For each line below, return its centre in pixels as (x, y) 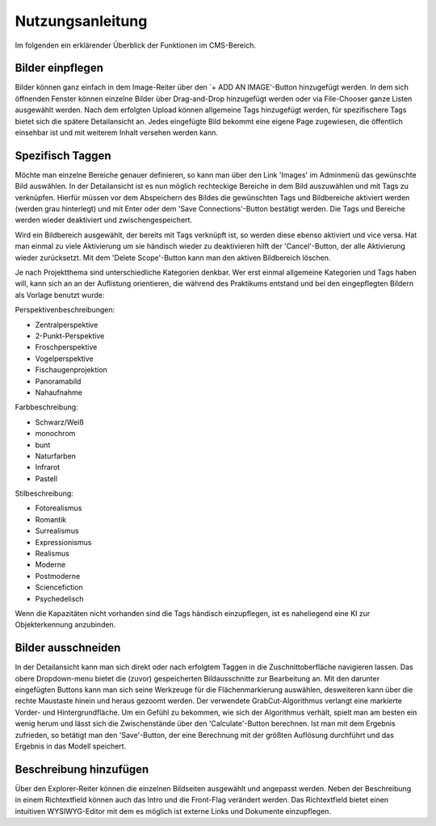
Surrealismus (57, 531)
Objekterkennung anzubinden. (65, 625)
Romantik (51, 519)
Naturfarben (56, 455)
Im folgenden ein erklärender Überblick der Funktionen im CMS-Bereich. (135, 45)
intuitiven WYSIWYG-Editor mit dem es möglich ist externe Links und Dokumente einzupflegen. (173, 811)
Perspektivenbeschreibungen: (65, 310)
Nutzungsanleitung (81, 21)
